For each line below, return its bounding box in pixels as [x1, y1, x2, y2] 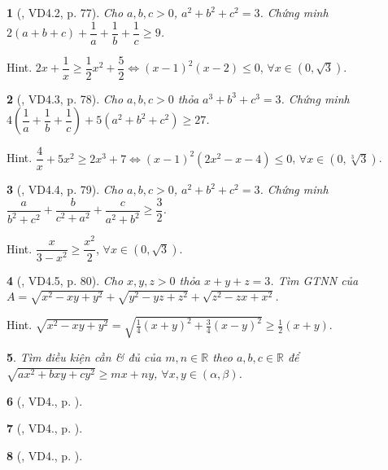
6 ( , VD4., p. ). [7, 392, 83, 409]
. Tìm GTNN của [270, 271, 359, 288]
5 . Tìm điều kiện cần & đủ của [7, 349, 162, 366]
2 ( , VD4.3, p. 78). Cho [7, 90, 124, 107]
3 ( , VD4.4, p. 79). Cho [7, 181, 124, 198]
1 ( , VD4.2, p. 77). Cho [7, 4, 124, 20]
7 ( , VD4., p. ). [7, 419, 83, 437]
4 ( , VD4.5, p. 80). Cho [7, 271, 124, 288]
